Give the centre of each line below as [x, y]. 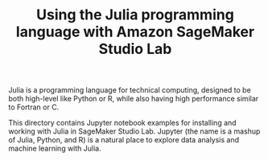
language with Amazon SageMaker [135, 32]
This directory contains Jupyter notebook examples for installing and [122, 123]
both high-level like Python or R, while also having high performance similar [134, 99]
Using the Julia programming [135, 15]
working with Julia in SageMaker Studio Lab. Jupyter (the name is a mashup [134, 131]
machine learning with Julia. [55, 149]
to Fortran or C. [34, 107]
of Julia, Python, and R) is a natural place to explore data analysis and [124, 140]
